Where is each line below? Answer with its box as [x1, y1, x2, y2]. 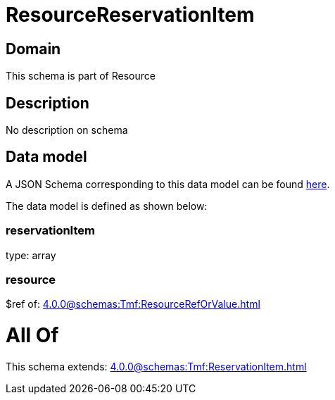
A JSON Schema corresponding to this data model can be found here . [6, 177, 330, 190]
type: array [6, 249, 56, 261]
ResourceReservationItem [6, 3, 255, 27]
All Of [6, 323, 59, 348]
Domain [6, 39, 61, 58]
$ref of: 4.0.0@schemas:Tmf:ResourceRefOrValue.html [6, 298, 260, 311]
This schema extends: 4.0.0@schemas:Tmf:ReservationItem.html [6, 360, 307, 373]
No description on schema [6, 124, 128, 137]
